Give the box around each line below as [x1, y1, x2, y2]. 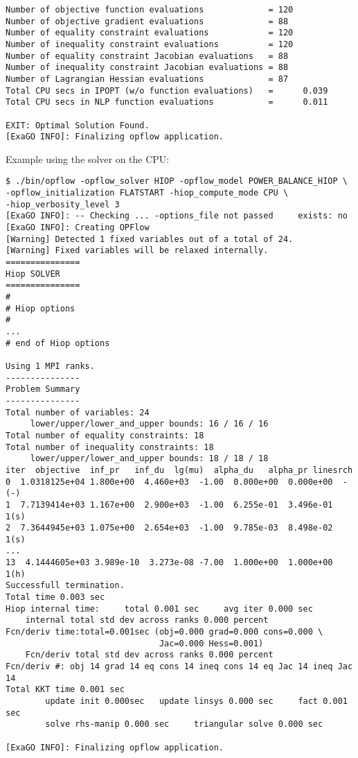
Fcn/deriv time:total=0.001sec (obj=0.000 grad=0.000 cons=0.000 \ [6, 627, 323, 637]
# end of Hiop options [6, 338, 110, 348]
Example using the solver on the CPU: [6, 151, 170, 166]
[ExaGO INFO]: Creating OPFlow [6, 223, 150, 233]
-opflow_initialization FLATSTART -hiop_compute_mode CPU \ [6, 188, 289, 198]
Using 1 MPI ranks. [6, 361, 95, 371]
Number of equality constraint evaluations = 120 [6, 28, 294, 38]
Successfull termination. [6, 580, 125, 591]
